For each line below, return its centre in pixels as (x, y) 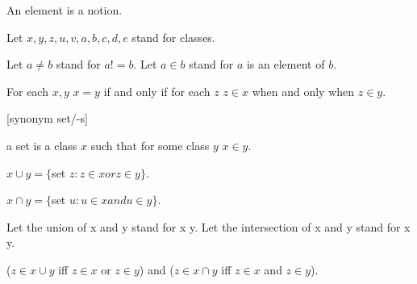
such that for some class (150, 145)
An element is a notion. (65, 10)
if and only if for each (157, 91)
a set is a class (42, 145)
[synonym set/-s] (47, 118)
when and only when (303, 91)
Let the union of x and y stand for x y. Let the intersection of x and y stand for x (208, 226)
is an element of (286, 64)
